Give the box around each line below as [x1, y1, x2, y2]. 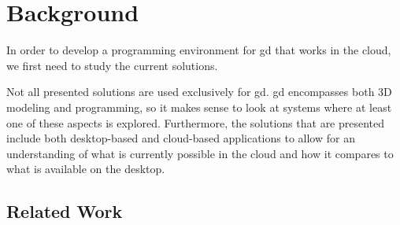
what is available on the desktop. [6, 160, 165, 177]
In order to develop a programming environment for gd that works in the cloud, [6, 42, 391, 58]
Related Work [6, 199, 123, 223]
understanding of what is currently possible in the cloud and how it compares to [6, 145, 394, 161]
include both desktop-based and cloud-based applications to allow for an [6, 130, 355, 146]
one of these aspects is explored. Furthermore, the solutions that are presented [6, 114, 385, 131]
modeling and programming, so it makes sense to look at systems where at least [6, 98, 392, 115]
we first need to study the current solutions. [6, 57, 218, 73]
